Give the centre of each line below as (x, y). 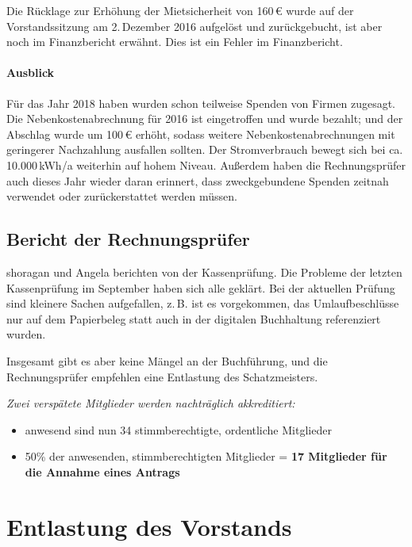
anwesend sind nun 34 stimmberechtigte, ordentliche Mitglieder (178, 429)
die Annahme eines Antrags (102, 471)
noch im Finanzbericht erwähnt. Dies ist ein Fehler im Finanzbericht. (175, 42)
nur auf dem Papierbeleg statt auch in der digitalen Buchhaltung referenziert (194, 318)
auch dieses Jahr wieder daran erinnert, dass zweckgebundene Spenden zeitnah (198, 180)
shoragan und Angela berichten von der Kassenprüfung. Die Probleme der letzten (204, 272)
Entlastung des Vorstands (149, 526)
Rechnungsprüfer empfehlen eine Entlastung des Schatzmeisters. (162, 376)
